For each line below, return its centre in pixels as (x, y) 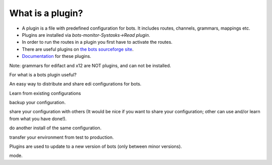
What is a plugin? (46, 13)
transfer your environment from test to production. (62, 137)
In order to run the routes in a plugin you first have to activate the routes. (97, 42)
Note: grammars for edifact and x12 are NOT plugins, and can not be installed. (90, 65)
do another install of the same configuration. (55, 128)
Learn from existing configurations (45, 93)
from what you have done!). (38, 119)
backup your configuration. (38, 103)
